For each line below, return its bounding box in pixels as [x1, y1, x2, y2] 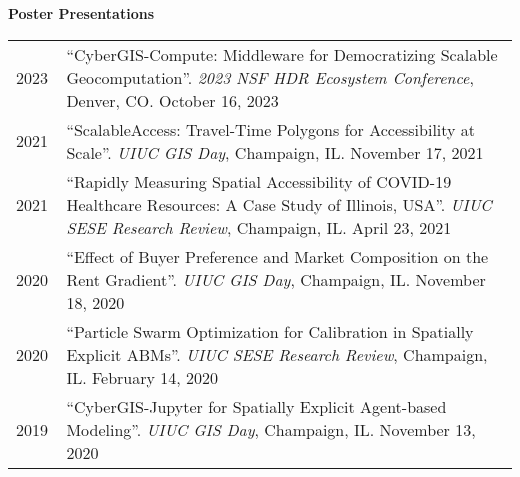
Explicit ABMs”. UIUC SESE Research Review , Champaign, [66, 342, 488, 366]
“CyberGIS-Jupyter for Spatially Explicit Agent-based [66, 394, 447, 418]
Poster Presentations [8, 3, 155, 23]
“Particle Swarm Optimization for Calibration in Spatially [66, 319, 474, 343]
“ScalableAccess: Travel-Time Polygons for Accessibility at [66, 117, 476, 141]
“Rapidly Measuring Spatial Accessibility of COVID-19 [66, 169, 452, 193]
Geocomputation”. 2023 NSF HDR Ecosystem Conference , [66, 65, 474, 89]
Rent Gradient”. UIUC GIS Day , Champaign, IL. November [66, 267, 486, 291]
